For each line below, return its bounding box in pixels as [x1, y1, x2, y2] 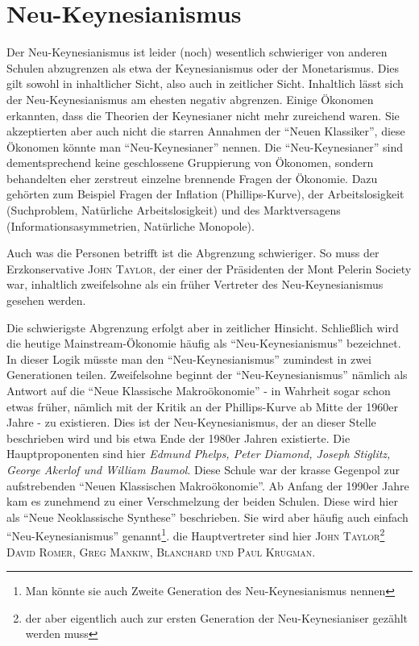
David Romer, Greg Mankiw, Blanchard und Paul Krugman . [6, 543, 316, 560]
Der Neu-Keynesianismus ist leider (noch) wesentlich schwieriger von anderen [6, 44, 388, 60]
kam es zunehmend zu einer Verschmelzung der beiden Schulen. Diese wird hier [6, 493, 398, 510]
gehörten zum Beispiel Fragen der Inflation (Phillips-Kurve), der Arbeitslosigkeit [6, 185, 404, 202]
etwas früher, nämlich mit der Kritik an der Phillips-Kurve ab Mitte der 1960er [6, 398, 399, 415]
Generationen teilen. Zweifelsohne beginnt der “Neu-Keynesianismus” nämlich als [6, 366, 408, 383]
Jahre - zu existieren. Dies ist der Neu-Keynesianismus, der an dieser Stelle [6, 414, 376, 431]
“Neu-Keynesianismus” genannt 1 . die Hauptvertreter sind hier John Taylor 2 [6, 525, 385, 544]
